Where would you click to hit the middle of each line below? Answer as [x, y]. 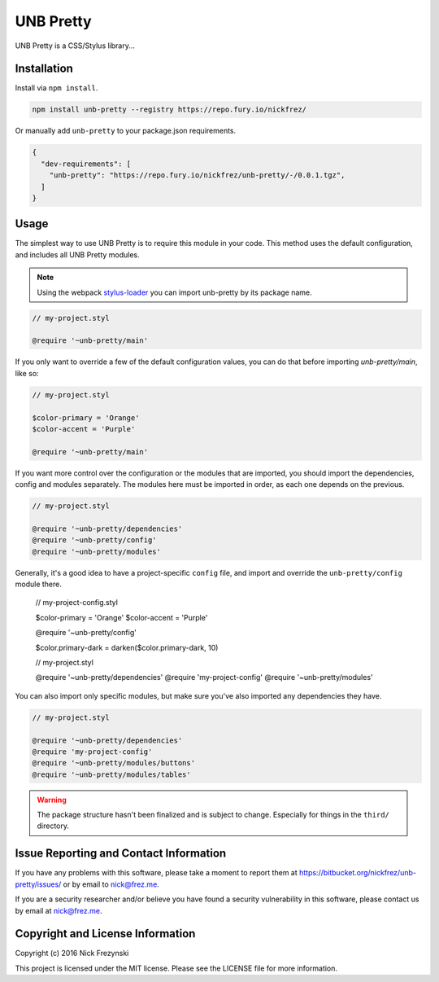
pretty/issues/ [38, 884]
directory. [53, 826]
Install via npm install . [57, 88]
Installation [44, 69]
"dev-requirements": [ [86, 164]
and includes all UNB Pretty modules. [77, 254]
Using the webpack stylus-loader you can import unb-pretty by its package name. [174, 292]
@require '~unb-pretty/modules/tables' [111, 774]
